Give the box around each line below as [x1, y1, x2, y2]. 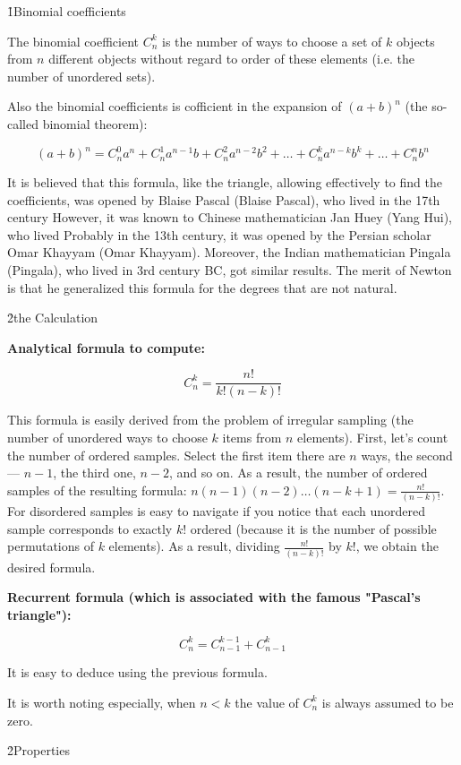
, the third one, [53, 463, 136, 482]
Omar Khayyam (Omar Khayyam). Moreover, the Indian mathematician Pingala [7, 243, 451, 262]
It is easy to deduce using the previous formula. [7, 663, 268, 682]
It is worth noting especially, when [7, 692, 196, 711]
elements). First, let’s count [297, 428, 448, 447]
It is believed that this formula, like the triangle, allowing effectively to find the [7, 173, 442, 192]
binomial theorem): [42, 114, 148, 133]
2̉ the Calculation [7, 308, 98, 327]
